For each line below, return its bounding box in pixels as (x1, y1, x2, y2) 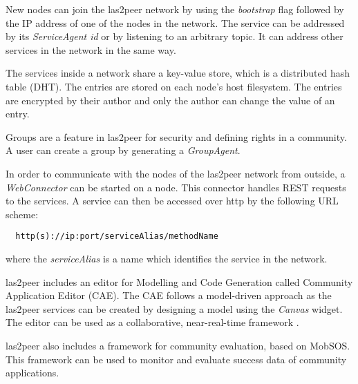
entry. (6, 106, 30, 121)
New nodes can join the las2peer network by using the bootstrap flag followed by (6, 2, 344, 16)
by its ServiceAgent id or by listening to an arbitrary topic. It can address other (6, 29, 343, 44)
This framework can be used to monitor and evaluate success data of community (6, 352, 347, 366)
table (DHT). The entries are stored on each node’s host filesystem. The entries (6, 79, 342, 93)
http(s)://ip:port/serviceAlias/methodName (15, 231, 218, 242)
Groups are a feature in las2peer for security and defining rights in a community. (6, 129, 347, 144)
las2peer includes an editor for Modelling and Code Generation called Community (6, 274, 353, 289)
